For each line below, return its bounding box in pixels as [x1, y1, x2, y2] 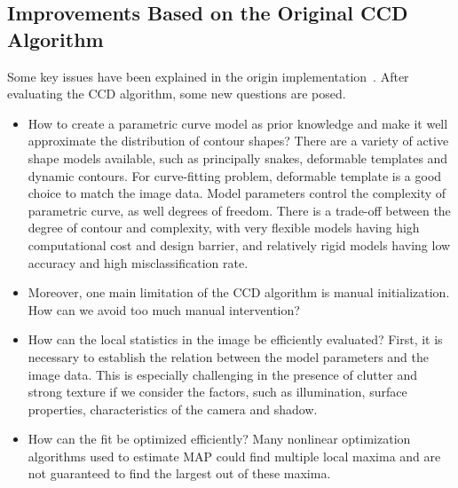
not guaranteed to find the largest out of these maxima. [28, 464, 331, 483]
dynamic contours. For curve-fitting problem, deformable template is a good [28, 166, 442, 185]
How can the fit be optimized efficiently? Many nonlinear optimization [28, 429, 411, 448]
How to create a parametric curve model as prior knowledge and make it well [28, 114, 448, 132]
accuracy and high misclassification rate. [28, 253, 249, 272]
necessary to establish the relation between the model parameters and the [28, 347, 430, 366]
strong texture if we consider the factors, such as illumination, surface [28, 382, 407, 401]
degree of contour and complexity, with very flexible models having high [28, 218, 420, 237]
